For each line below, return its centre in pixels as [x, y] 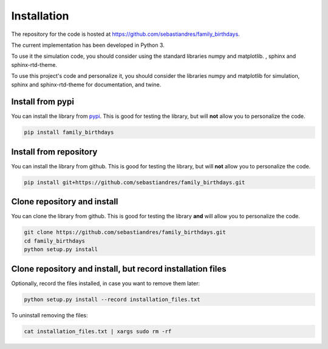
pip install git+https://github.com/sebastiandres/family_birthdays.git [135, 182]
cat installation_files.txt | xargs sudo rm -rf [98, 331]
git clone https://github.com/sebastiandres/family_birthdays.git [125, 232]
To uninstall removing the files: [50, 315]
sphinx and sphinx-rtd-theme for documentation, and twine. [86, 85]
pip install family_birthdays [69, 133]
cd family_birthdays [54, 241]
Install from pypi [43, 102]
